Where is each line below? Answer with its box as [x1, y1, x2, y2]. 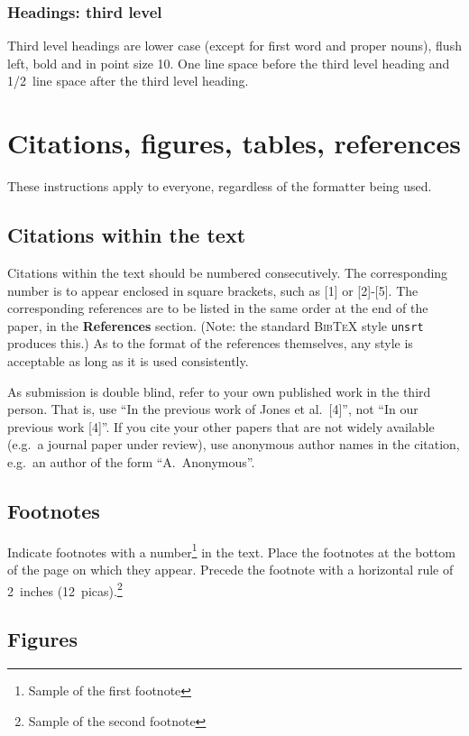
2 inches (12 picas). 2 [7, 578, 123, 600]
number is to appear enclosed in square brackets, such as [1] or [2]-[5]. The [7, 281, 418, 299]
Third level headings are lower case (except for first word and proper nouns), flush [7, 36, 462, 55]
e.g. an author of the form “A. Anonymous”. [7, 452, 255, 471]
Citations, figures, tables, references [7, 124, 461, 161]
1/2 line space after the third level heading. [7, 71, 249, 90]
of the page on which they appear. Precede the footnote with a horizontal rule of [7, 559, 454, 578]
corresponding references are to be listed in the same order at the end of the [7, 299, 428, 317]
